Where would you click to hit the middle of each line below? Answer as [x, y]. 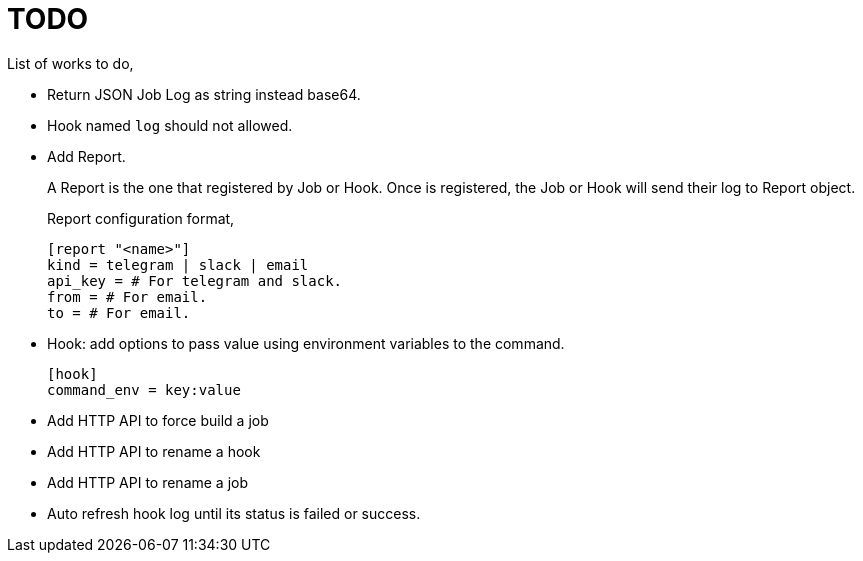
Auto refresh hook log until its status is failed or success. [234, 513]
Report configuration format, [141, 218]
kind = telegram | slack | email [178, 264]
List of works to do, [70, 63]
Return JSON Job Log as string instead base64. [204, 94]
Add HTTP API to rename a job [148, 482]
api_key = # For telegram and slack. [195, 280]
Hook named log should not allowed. [170, 125]
